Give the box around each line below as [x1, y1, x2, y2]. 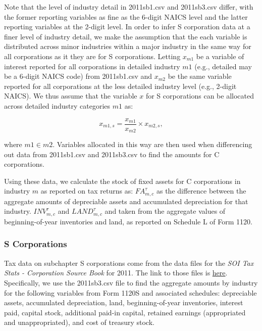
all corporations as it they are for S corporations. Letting [4, 51, 181, 61]
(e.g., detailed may [194, 61, 252, 71]
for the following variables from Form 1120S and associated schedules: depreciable [4, 287, 257, 298]
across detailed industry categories [4, 100, 111, 111]
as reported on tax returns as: [40, 185, 133, 196]
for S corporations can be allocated [145, 90, 254, 101]
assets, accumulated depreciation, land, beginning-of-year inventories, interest [4, 297, 243, 308]
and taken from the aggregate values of [104, 206, 226, 216]
